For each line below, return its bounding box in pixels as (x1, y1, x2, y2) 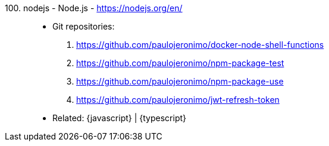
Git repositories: (52, 21, 115, 31)
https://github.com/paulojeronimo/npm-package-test (76, 58, 284, 68)
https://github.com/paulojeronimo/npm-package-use (76, 76, 284, 86)
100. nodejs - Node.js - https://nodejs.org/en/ (5, 3, 183, 13)
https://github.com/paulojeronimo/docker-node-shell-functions (76, 40, 324, 50)
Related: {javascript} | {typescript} (52, 113, 187, 123)
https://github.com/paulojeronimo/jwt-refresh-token (76, 95, 280, 105)
